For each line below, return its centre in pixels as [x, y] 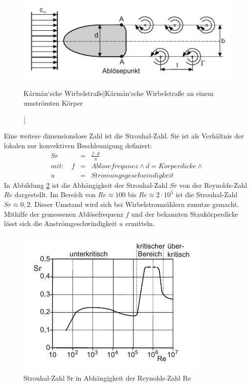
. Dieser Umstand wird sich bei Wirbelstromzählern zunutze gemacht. [135, 204]
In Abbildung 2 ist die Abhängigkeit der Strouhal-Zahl [86, 185]
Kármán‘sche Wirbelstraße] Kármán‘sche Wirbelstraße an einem [119, 93]
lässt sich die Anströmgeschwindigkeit [60, 223]
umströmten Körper [53, 102]
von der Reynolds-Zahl [213, 185]
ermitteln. [140, 223]
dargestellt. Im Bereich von [55, 194]
